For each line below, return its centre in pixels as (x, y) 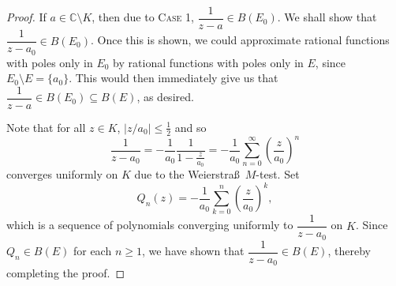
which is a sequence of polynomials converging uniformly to (150, 225)
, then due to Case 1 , (143, 17)
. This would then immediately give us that (174, 78)
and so (191, 127)
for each (92, 251)
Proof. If (26, 17)
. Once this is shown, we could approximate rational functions (240, 40)
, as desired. (165, 97)
